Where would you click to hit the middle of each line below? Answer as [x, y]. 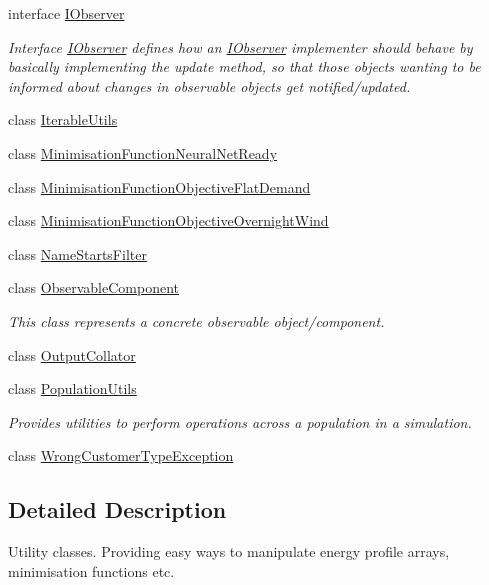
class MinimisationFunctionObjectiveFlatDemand [159, 186]
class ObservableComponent [93, 287]
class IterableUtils [63, 119]
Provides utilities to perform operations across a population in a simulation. [240, 421]
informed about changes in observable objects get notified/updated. [209, 85]
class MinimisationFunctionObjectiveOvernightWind [168, 220]
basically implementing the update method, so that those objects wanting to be [244, 66]
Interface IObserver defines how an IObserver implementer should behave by [240, 46]
